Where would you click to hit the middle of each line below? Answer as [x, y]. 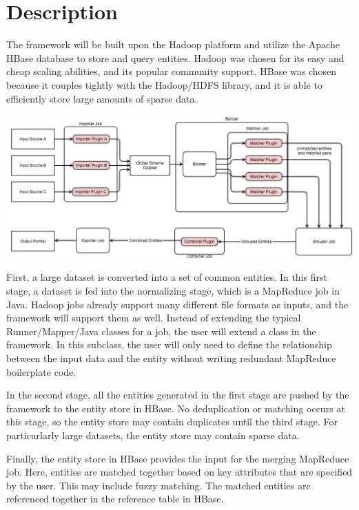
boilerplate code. [41, 371]
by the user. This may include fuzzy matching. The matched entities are [158, 485]
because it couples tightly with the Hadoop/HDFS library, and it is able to [164, 84]
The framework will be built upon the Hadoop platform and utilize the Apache [173, 44]
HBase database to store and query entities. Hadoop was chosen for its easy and [175, 57]
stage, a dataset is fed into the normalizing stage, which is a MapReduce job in [173, 290]
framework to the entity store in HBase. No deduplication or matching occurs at [176, 408]
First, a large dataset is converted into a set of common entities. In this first [167, 277]
